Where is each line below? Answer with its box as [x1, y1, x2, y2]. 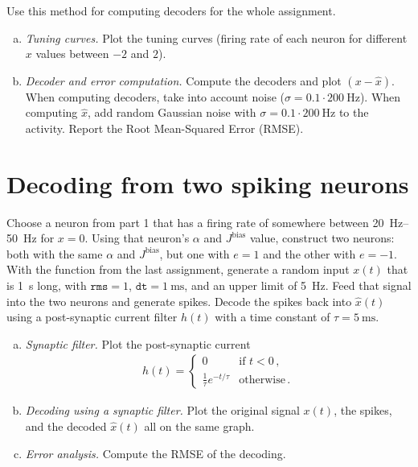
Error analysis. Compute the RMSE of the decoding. [25, 444, 286, 461]
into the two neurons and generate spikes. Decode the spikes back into [6, 292, 352, 309]
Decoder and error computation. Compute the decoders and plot [25, 72, 342, 89]
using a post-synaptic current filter [6, 308, 178, 325]
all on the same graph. [144, 418, 255, 435]
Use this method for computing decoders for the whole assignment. [6, 2, 336, 19]
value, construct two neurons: [249, 229, 395, 246]
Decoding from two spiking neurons [6, 167, 409, 200]
